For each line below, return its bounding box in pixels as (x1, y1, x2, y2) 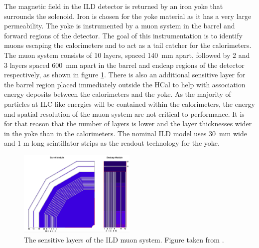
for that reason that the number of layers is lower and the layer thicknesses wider (4, 118, 252, 129)
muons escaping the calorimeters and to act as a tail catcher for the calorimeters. (4, 40, 252, 50)
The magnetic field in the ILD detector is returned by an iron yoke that (4, 1, 223, 11)
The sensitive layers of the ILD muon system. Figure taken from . (24, 234, 224, 245)
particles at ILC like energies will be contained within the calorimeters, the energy (4, 98, 255, 109)
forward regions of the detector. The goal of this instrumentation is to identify (4, 30, 243, 40)
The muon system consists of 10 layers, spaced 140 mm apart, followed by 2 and (4, 49, 250, 60)
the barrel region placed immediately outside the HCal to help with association (4, 79, 246, 89)
